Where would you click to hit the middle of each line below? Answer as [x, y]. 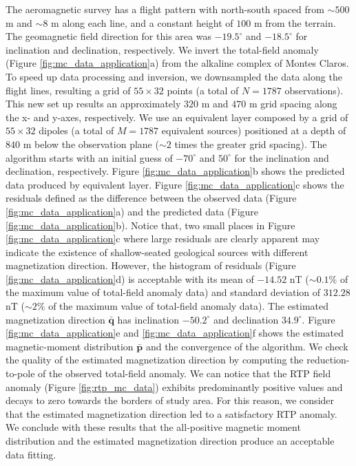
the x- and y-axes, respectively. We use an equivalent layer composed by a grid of [177, 117]
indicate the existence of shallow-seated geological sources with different [157, 252]
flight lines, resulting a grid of [68, 90]
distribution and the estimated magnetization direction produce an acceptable [170, 441]
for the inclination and [282, 157]
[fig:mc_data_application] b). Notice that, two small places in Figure [150, 225]
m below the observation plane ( [91, 144]
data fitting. [31, 454]
